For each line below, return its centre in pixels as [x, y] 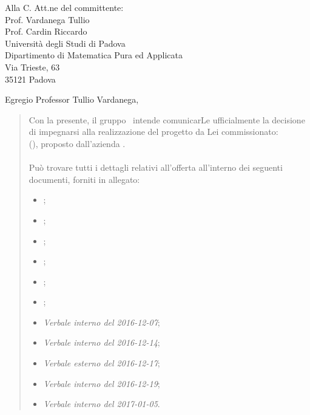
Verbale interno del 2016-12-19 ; [102, 383]
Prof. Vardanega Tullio [47, 19]
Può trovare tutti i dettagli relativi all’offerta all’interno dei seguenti [156, 167]
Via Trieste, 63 [32, 67]
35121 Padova [30, 79]
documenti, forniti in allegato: [84, 179]
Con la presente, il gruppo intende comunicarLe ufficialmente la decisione [167, 119]
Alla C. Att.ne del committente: [64, 7]
